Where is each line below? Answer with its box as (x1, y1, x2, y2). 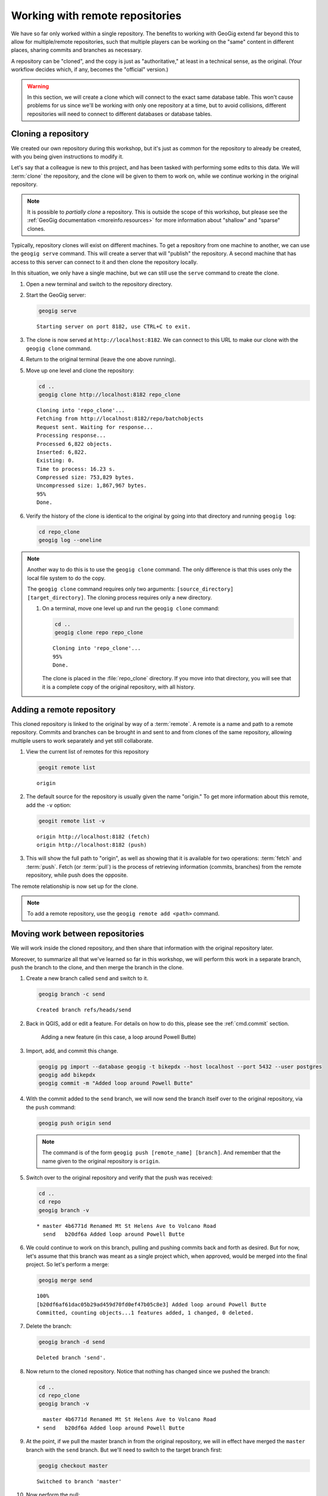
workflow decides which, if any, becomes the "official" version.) (11, 66, 168, 73)
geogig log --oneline (38, 537, 102, 543)
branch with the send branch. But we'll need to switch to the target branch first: (26, 1446, 222, 1454)
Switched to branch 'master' (36, 1478, 122, 1485)
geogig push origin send (38, 1120, 112, 1126)
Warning (27, 83, 49, 90)
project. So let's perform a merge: (26, 1261, 110, 1268)
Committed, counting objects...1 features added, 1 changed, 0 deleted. (36, 1309, 254, 1316)
